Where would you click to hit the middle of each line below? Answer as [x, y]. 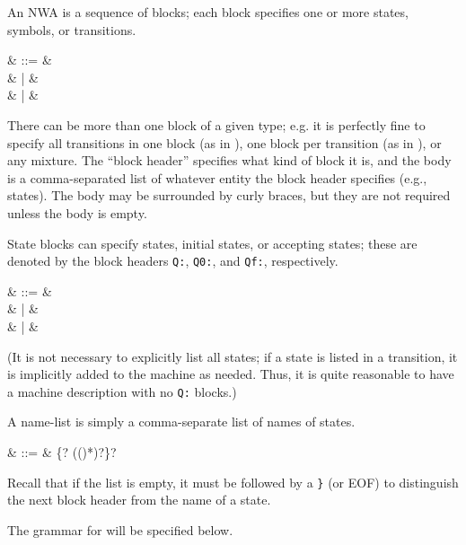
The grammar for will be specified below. [120, 529]
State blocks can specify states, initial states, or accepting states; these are [212, 243]
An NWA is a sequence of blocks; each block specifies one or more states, [208, 12]
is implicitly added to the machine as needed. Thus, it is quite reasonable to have [231, 374]
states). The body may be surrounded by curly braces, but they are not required [229, 195]
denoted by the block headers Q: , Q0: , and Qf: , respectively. [173, 261]
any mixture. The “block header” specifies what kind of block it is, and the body [229, 160]
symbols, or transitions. [72, 29]
